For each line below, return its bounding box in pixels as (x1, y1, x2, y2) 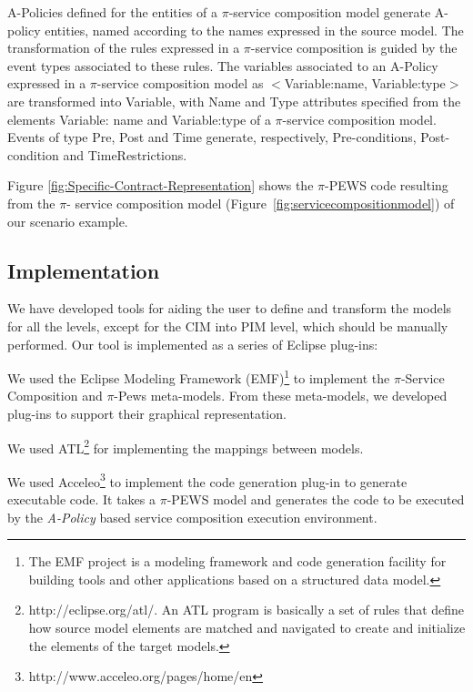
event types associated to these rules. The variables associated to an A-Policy (7, 56, 438, 75)
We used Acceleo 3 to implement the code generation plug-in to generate (7, 469, 408, 491)
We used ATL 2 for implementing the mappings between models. (7, 435, 364, 457)
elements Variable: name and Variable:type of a (7, 109, 271, 128)
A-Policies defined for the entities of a (7, 3, 217, 21)
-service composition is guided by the (250, 38, 458, 57)
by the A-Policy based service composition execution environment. (7, 507, 377, 526)
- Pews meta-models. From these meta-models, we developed (114, 386, 448, 405)
